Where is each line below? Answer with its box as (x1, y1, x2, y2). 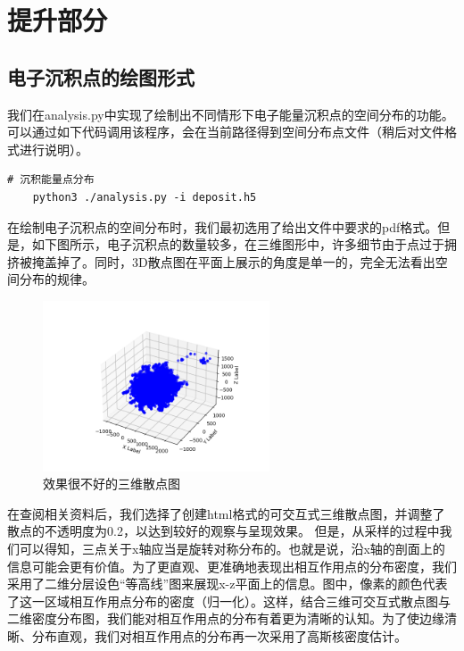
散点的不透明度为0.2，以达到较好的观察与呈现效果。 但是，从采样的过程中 (7, 522, 440, 540)
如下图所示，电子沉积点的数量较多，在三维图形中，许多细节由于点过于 (31, 235, 444, 254)
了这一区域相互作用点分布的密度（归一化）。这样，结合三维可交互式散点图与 (7, 591, 451, 610)
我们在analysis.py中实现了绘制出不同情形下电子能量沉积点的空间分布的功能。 (7, 104, 454, 123)
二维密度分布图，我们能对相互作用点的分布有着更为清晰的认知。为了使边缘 (7, 609, 444, 628)
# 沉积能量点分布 (7, 173, 95, 187)
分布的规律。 (19, 270, 95, 288)
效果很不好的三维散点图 (43, 474, 180, 493)
